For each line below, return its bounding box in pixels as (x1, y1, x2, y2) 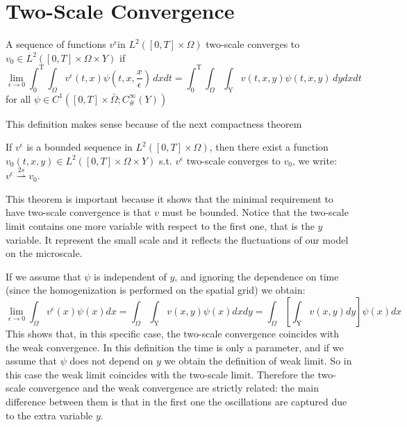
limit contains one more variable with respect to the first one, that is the (6, 218, 315, 233)
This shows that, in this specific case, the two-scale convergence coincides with (6, 326, 340, 340)
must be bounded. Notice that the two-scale (162, 205, 349, 219)
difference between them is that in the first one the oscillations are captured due (6, 394, 347, 408)
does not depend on (69, 353, 153, 368)
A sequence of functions (6, 37, 106, 51)
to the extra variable (6, 408, 93, 422)
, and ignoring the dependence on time (174, 269, 339, 283)
